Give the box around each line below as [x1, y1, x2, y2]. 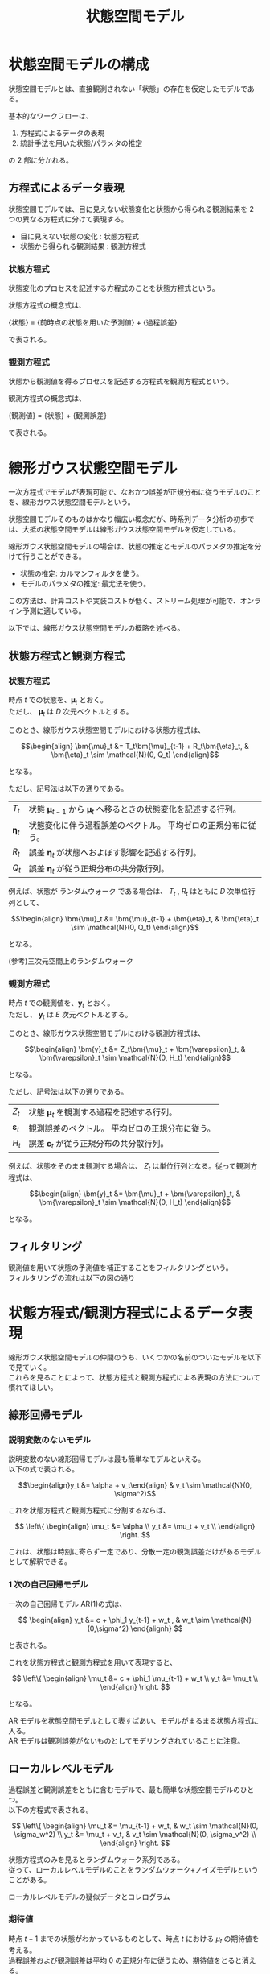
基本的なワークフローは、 [8, 110, 93, 121]
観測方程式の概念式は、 [8, 394, 86, 403]
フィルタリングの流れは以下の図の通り [8, 1273, 135, 1282]
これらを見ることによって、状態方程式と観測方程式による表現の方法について [8, 1372, 261, 1382]
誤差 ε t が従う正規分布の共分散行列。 [28, 1138, 169, 1151]
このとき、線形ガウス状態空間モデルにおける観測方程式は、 [8, 1028, 206, 1037]
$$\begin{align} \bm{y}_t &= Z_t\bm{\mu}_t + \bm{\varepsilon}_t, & [24, 1044, 246, 1053]
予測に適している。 [22, 606, 86, 616]
